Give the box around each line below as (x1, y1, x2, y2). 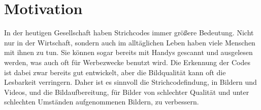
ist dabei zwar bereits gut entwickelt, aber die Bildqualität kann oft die (4, 67, 226, 77)
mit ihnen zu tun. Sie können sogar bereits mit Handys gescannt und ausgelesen (4, 47, 253, 58)
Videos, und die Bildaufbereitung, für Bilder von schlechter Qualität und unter (4, 86, 249, 97)
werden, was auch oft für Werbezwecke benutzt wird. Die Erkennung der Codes (4, 57, 250, 67)
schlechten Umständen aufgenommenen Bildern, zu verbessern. (4, 96, 199, 107)
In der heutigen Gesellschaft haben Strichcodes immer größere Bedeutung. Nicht (4, 27, 254, 38)
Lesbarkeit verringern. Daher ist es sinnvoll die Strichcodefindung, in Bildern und (4, 77, 257, 87)
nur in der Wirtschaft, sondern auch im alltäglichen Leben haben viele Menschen (4, 37, 255, 47)
